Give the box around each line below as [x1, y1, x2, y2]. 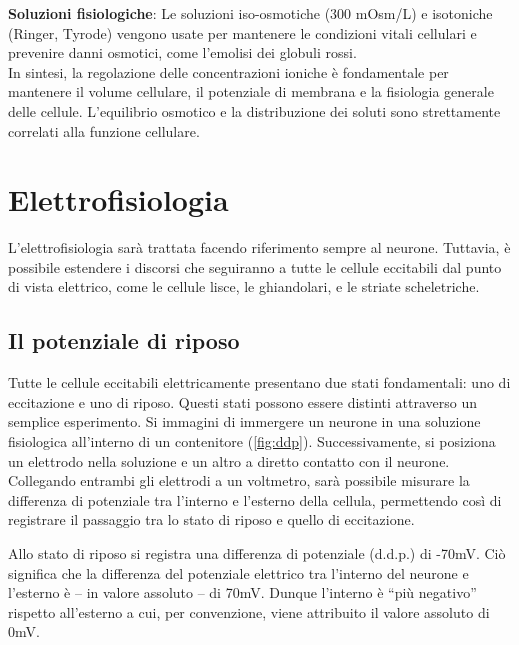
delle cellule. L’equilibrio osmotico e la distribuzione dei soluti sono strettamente [8, 100, 501, 121]
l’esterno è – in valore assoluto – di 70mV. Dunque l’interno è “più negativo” [8, 582, 477, 603]
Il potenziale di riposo [8, 325, 240, 356]
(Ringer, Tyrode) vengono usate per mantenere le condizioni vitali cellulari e [8, 22, 477, 43]
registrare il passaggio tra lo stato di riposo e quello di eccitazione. [8, 509, 415, 530]
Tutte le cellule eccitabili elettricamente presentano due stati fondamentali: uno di [8, 372, 511, 393]
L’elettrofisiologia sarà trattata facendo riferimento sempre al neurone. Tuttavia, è [8, 237, 511, 258]
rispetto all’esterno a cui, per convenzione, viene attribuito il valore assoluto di [8, 601, 490, 622]
